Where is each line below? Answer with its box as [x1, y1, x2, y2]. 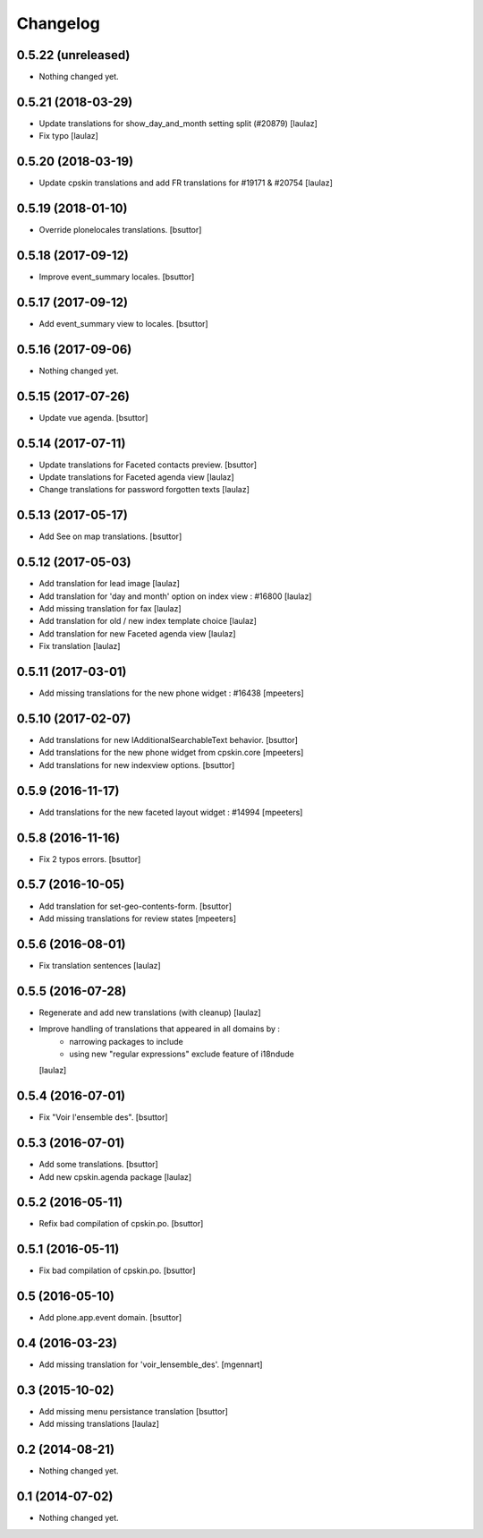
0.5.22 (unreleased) [16, 47, 131, 63]
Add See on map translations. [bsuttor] [38, 531, 182, 542]
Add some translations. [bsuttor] [38, 1159, 158, 1170]
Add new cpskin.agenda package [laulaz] [38, 1171, 192, 1182]
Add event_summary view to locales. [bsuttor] [38, 318, 209, 329]
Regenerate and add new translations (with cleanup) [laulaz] [38, 1007, 261, 1018]
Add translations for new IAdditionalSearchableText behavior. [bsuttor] [38, 735, 299, 746]
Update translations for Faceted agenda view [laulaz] [38, 472, 234, 483]
